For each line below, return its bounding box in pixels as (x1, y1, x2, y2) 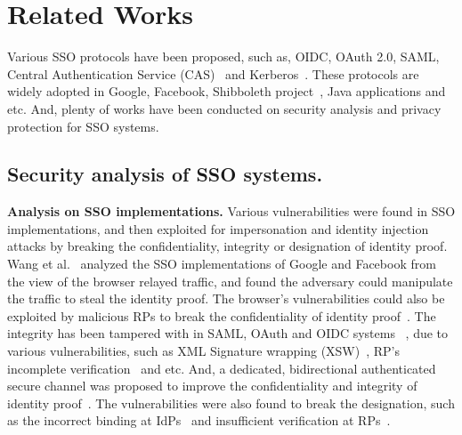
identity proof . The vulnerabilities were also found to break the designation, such (7, 393, 455, 412)
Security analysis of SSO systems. (7, 160, 323, 188)
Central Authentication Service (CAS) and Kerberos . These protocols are (7, 64, 419, 83)
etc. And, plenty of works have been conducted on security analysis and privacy (7, 99, 442, 117)
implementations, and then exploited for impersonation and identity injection (7, 219, 429, 238)
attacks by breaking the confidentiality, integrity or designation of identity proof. (7, 237, 448, 255)
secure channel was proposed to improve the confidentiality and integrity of (7, 376, 417, 395)
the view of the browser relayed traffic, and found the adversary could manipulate (7, 271, 453, 290)
